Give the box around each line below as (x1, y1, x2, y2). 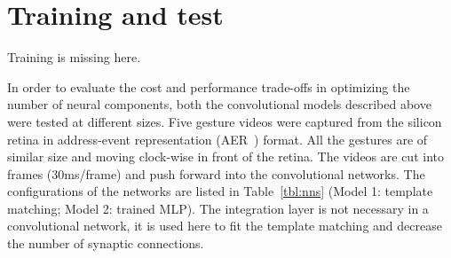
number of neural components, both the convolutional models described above (7, 95, 431, 113)
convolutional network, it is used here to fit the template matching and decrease (7, 216, 442, 235)
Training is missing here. (7, 48, 141, 66)
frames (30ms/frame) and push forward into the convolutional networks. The (7, 164, 425, 183)
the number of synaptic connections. (7, 234, 204, 253)
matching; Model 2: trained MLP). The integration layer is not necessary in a (7, 199, 429, 217)
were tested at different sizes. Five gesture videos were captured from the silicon (7, 112, 442, 130)
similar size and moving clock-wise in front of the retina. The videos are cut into (7, 147, 444, 166)
